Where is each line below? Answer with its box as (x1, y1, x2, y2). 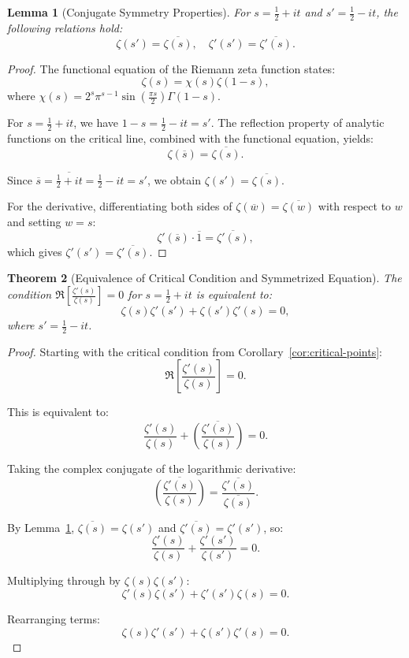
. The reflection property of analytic (210, 114, 385, 131)
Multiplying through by (7, 572, 121, 589)
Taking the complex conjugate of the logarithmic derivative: (7, 460, 296, 477)
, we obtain (147, 171, 201, 188)
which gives (7, 243, 62, 259)
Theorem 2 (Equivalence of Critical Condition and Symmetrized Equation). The (7, 270, 402, 286)
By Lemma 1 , (7, 519, 75, 535)
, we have (73, 114, 119, 131)
